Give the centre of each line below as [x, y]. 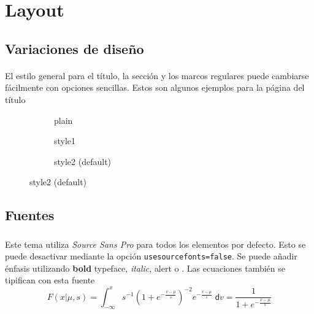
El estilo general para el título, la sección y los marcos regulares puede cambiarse [157, 75]
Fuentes [30, 215]
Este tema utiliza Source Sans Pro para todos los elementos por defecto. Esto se [155, 244]
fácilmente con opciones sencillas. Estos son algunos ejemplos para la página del [155, 87]
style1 [65, 141]
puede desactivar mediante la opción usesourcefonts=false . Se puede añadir [151, 256]
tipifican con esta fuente [50, 280]
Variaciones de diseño [75, 48]
